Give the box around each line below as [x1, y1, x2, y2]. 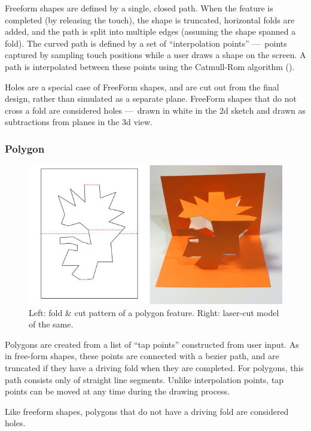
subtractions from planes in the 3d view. [5, 116, 153, 128]
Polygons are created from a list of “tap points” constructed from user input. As [5, 338, 299, 350]
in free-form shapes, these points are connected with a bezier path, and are [5, 350, 279, 362]
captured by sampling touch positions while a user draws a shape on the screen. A [5, 48, 306, 61]
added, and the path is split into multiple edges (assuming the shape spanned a [5, 25, 296, 38]
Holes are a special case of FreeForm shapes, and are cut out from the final [5, 80, 279, 93]
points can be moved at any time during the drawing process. [5, 385, 230, 397]
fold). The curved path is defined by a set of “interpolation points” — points [5, 37, 287, 49]
